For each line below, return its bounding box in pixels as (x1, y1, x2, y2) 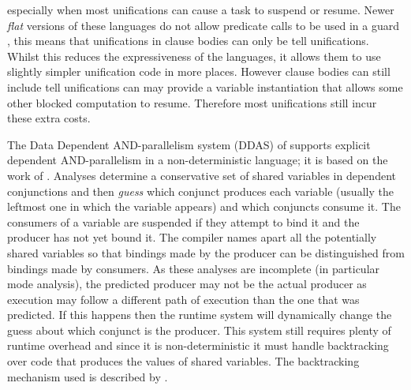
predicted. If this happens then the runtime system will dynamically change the (7, 306, 392, 323)
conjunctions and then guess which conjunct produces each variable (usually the (7, 182, 394, 199)
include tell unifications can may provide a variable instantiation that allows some (7, 78, 403, 95)
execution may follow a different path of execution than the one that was (7, 291, 360, 307)
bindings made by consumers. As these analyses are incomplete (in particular (7, 260, 380, 276)
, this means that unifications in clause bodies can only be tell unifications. (7, 32, 369, 49)
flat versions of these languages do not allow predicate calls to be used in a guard (7, 17, 399, 33)
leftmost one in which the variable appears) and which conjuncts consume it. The (7, 198, 401, 215)
